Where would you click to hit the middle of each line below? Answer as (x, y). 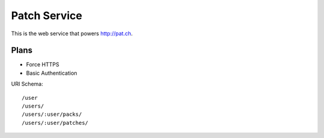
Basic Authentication (52, 73)
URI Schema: (27, 84)
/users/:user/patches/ (55, 123)
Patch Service (46, 16)
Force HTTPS (43, 65)
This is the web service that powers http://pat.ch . (72, 33)
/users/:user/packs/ (52, 114)
